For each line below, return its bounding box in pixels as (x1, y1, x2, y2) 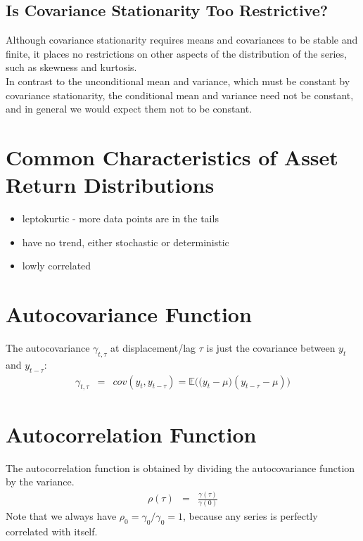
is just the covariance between (206, 340, 336, 355)
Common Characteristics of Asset (6, 142, 338, 171)
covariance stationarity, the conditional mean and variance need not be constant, (6, 87, 354, 102)
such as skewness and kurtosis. (6, 60, 137, 75)
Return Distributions (6, 170, 215, 199)
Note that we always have (6, 509, 117, 523)
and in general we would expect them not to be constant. (6, 101, 253, 116)
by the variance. (6, 474, 75, 489)
